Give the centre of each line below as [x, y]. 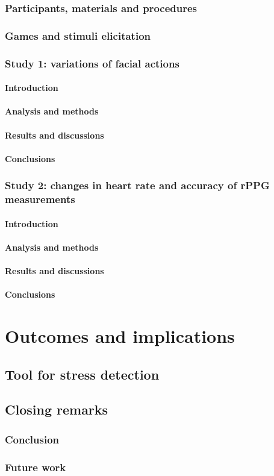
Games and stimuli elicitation [78, 35]
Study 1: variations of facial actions [92, 63]
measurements [40, 199]
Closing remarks [57, 409]
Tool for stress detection [82, 374]
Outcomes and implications [120, 335]
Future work [36, 467]
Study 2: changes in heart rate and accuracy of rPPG [137, 185]
